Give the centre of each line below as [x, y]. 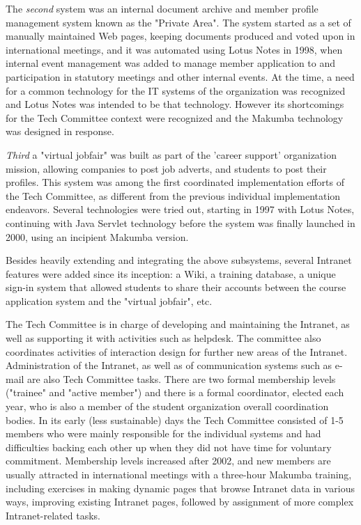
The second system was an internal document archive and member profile [162, 8]
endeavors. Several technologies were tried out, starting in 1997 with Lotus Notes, [180, 209]
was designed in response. [60, 131]
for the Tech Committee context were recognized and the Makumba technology [175, 117]
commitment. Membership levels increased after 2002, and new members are [168, 461]
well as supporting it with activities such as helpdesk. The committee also [163, 338]
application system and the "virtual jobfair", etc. [109, 300]
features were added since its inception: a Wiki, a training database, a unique [171, 273]
